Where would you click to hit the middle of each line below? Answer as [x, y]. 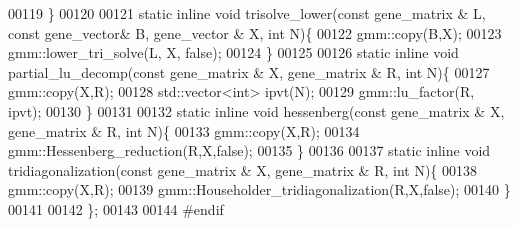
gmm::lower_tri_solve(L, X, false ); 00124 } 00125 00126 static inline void [233, 52]
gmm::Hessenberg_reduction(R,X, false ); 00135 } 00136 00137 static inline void [249, 150]
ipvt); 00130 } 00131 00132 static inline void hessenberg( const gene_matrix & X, [256, 110]
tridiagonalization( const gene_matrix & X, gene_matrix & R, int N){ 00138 [243, 169]
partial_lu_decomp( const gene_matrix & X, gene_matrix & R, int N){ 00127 [249, 71]
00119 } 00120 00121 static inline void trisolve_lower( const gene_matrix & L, [247, 13]
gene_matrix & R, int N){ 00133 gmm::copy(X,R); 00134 [184, 130]
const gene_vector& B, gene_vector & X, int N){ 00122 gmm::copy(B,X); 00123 [255, 32]
